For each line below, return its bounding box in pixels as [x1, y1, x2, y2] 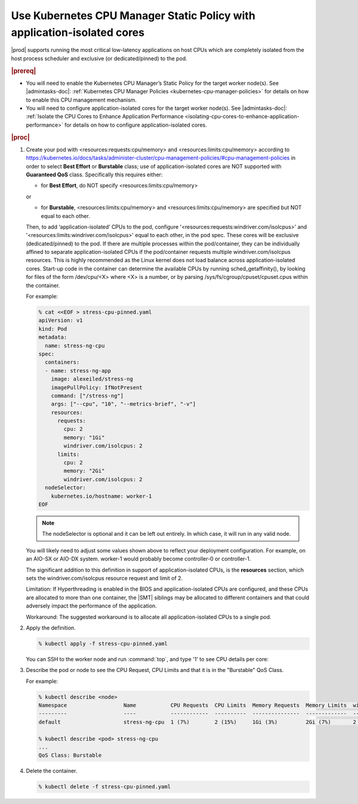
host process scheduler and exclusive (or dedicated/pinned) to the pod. [11, 54, 187, 62]
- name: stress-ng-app [45, 367, 112, 374]
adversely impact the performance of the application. [26, 602, 158, 609]
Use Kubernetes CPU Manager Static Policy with [11, 9, 256, 22]
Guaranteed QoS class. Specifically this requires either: [26, 171, 163, 178]
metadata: [38, 334, 67, 340]
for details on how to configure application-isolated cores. [64, 121, 207, 128]
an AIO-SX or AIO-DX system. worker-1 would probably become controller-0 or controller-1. [26, 556, 251, 563]
